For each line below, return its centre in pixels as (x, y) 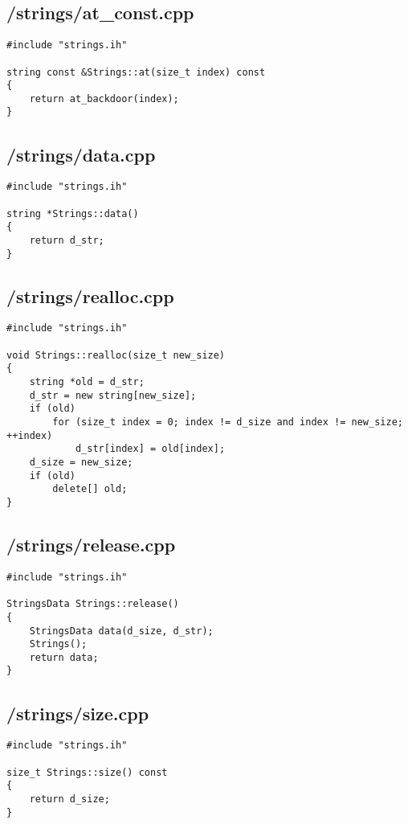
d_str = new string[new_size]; (113, 395)
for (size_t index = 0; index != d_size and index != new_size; (228, 422)
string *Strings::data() (73, 213)
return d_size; (69, 799)
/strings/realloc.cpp (90, 295)
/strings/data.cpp (81, 154)
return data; (64, 657)
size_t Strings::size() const (87, 772)
